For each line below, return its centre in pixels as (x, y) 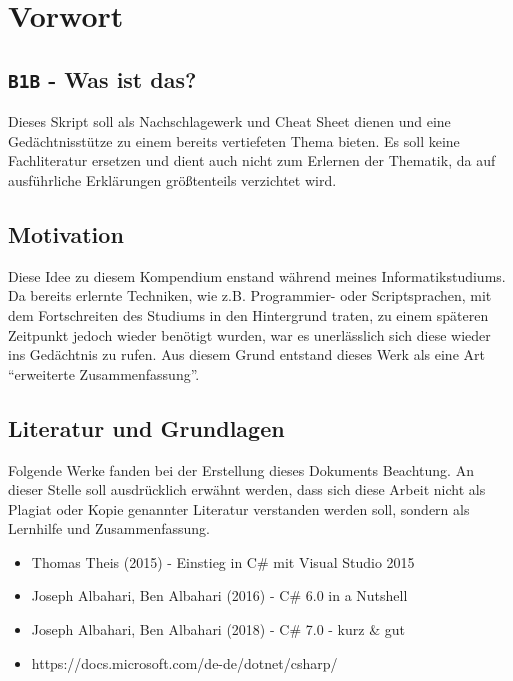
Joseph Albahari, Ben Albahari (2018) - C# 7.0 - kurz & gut (218, 629)
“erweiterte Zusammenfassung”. (104, 373)
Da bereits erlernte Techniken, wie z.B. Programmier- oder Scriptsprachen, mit (250, 295)
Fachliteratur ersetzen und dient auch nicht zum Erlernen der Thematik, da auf (252, 160)
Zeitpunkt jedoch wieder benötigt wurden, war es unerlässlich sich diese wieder (249, 334)
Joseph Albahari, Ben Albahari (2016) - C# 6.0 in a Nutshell (219, 595)
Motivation (66, 233)
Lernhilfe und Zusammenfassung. (109, 528)
